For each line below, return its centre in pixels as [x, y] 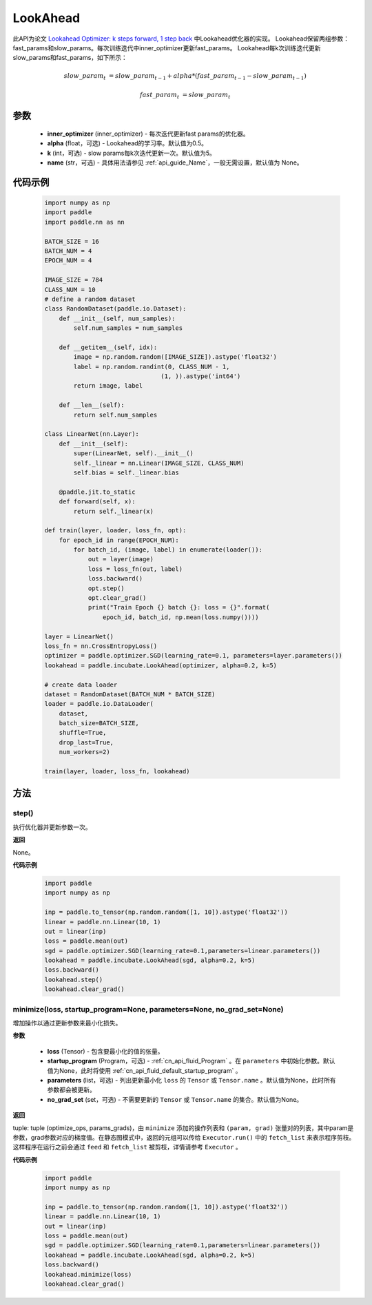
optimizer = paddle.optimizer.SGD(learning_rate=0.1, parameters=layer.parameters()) [193, 656]
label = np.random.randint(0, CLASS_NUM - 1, [152, 366]
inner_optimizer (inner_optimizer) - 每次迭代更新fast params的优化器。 [148, 134]
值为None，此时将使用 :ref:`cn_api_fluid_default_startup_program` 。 [144, 1070]
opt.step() [106, 588]
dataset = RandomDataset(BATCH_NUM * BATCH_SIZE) [130, 694]
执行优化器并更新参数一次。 [52, 827]
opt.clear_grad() [117, 598]
